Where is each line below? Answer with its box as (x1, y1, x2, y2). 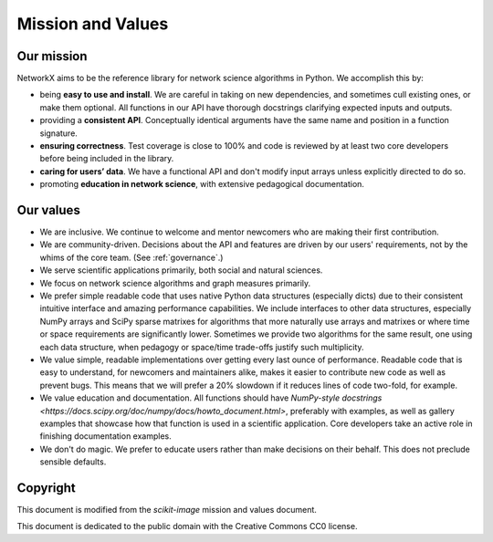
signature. (39, 128, 78, 139)
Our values (16, 203, 81, 218)
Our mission (16, 48, 88, 64)
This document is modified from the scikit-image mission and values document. (16, 505, 317, 516)
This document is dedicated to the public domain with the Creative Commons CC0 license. (16, 521, 358, 532)
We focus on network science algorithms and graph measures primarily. (39, 277, 311, 288)
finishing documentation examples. (39, 431, 173, 442)
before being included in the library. (39, 153, 174, 164)
